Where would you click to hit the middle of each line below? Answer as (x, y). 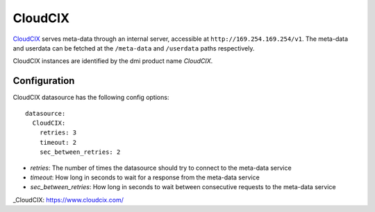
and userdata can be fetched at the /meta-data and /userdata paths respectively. (134, 48)
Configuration (44, 81)
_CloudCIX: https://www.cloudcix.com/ (68, 200)
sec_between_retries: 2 (80, 152)
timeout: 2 (58, 142)
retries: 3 (58, 133)
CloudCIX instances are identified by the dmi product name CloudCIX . (113, 61)
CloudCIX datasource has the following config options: (91, 98)
